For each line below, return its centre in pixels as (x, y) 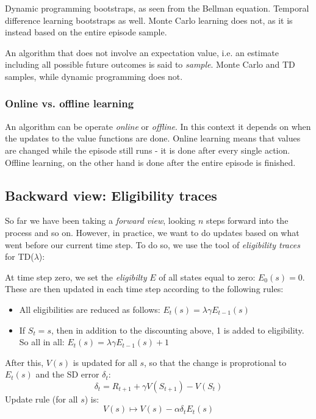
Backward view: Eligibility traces (111, 195)
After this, (24, 362)
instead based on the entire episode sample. (86, 32)
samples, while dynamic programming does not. (94, 76)
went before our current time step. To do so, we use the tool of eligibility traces (153, 244)
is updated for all (105, 362)
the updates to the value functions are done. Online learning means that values (153, 138)
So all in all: (42, 342)
